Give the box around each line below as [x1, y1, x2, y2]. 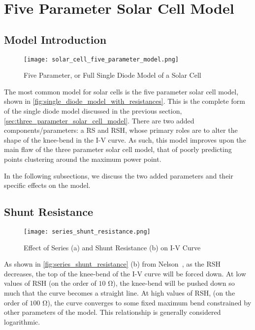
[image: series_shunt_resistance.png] [24, 228, 151, 235]
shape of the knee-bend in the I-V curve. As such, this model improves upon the [4, 134, 246, 145]
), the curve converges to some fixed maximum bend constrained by [47, 297, 252, 307]
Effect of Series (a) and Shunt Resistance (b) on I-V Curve [24, 242, 201, 252]
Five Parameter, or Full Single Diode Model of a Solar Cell [24, 70, 201, 80]
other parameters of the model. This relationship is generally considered [4, 307, 221, 317]
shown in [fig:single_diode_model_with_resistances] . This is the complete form [4, 96, 245, 106]
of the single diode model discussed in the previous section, [4, 106, 182, 116]
